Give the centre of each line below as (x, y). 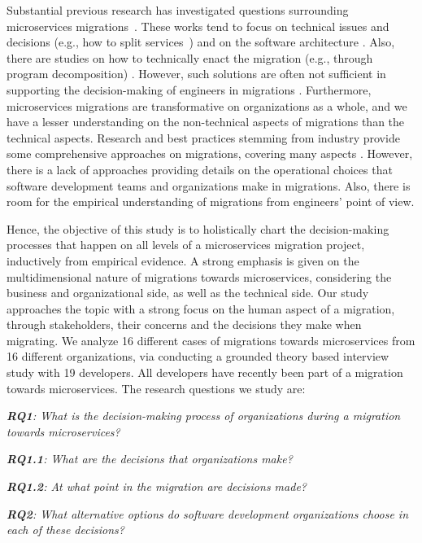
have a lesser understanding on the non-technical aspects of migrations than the (206, 122)
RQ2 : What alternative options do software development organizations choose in (207, 513)
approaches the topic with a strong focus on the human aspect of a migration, (201, 308)
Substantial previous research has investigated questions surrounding (178, 10)
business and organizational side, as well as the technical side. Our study (188, 293)
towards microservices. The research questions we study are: (156, 388)
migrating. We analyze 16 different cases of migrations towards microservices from (211, 340)
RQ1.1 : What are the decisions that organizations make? (150, 459)
